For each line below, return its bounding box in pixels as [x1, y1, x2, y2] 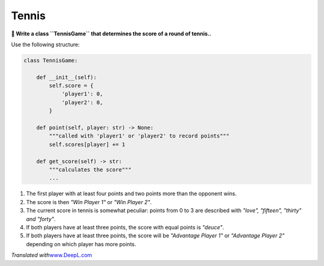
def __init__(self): [36, 74, 97, 80]
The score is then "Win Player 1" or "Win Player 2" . [26, 198, 152, 205]
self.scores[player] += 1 [49, 141, 125, 148]
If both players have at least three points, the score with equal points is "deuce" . [26, 223, 224, 231]
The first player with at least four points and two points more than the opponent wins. [26, 190, 237, 198]
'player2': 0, [61, 99, 103, 106]
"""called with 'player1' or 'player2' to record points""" [49, 133, 230, 139]
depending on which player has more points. [26, 240, 136, 247]
